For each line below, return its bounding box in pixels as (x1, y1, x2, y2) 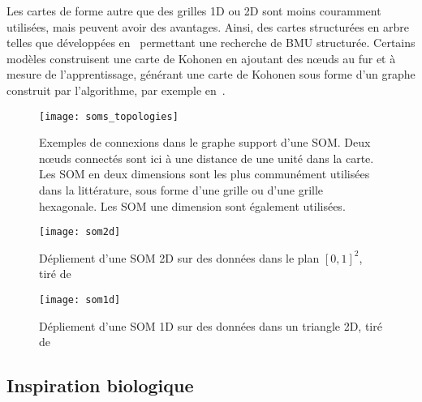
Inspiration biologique (6, 373, 194, 398)
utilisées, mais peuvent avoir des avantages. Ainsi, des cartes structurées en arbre (6, 18, 409, 35)
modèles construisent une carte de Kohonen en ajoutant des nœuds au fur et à (6, 49, 396, 66)
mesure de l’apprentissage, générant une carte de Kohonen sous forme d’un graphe (6, 66, 416, 83)
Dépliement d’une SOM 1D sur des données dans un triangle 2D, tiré (39, 317, 382, 334)
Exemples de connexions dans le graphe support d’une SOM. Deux (39, 134, 371, 151)
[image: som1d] (39, 294, 121, 306)
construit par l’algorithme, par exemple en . (6, 81, 226, 98)
